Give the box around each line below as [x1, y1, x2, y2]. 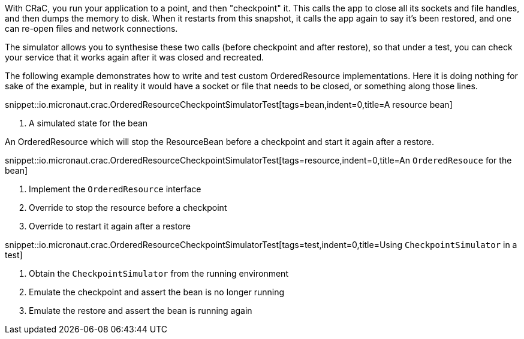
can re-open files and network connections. [5, 23, 178, 34]
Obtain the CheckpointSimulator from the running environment [29, 268, 288, 279]
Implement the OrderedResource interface [29, 184, 201, 194]
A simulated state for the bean [29, 118, 148, 128]
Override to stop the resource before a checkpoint [29, 202, 227, 213]
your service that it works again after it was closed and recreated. [5, 52, 264, 62]
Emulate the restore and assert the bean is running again [29, 305, 252, 316]
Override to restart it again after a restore [29, 221, 191, 231]
